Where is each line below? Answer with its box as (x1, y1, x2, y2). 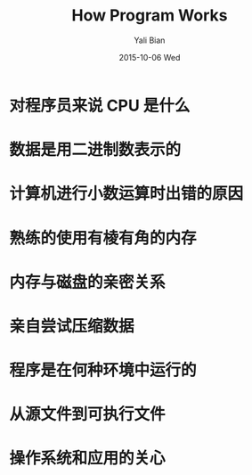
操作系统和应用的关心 (9, 448, 167, 469)
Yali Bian (134, 35, 166, 45)
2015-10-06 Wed (118, 52, 181, 62)
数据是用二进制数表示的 (9, 140, 182, 160)
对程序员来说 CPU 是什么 (9, 95, 191, 116)
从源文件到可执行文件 (9, 405, 167, 424)
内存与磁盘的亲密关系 (9, 272, 167, 292)
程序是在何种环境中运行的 (9, 360, 198, 381)
